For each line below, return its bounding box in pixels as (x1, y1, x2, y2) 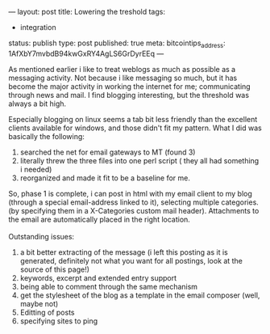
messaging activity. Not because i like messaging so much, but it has (8, 73, 238, 82)
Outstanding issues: (8, 231, 75, 241)
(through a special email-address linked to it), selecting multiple (8, 197, 220, 207)
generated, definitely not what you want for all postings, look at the (19, 256, 243, 265)
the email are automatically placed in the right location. (8, 214, 191, 224)
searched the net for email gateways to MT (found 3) (19, 147, 196, 157)
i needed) (19, 164, 52, 174)
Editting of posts (19, 307, 75, 317)
